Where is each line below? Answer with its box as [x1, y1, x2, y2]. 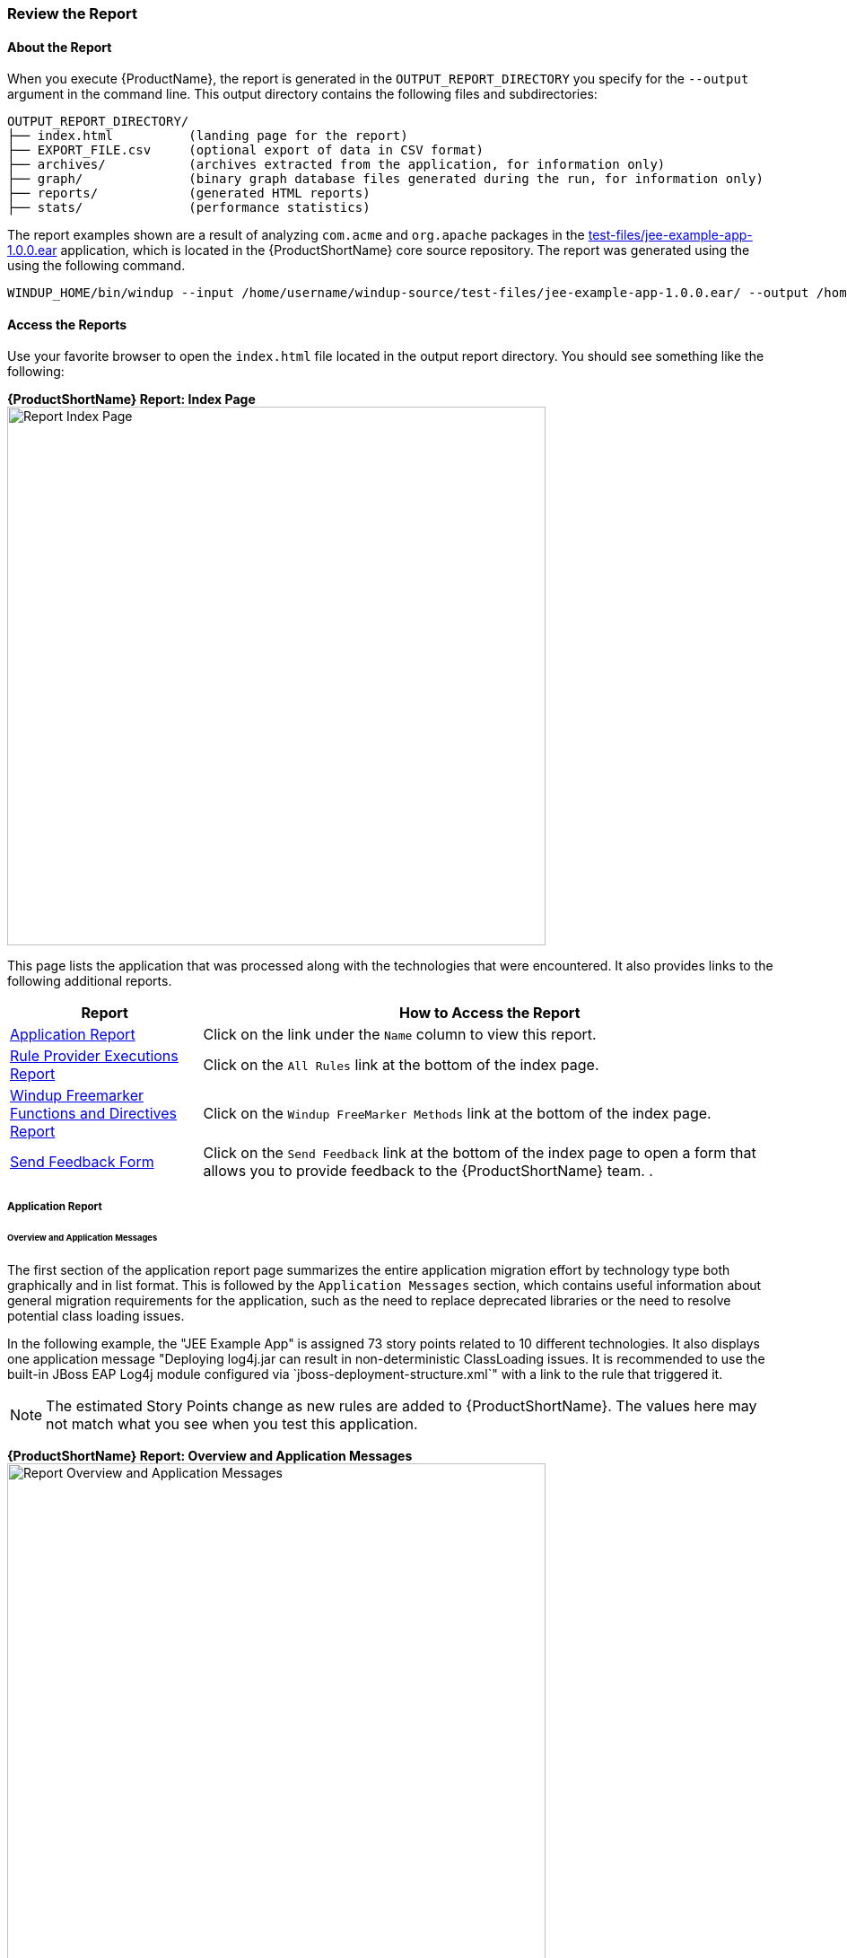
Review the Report [7, 4, 137, 22]
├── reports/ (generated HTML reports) [7, 186, 371, 201]
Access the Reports [7, 316, 127, 332]
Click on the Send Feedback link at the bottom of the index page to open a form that [203, 1144, 756, 1163]
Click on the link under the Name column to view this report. [203, 1025, 597, 1044]
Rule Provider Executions [10, 1047, 179, 1066]
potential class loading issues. [7, 1307, 185, 1323]
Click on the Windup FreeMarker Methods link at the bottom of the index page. [203, 1104, 712, 1123]
